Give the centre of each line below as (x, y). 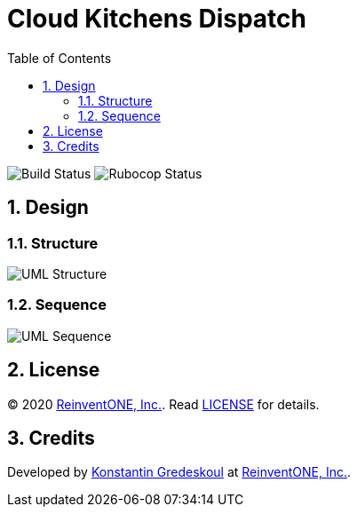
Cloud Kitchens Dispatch (157, 19)
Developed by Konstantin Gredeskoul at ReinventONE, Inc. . (179, 472)
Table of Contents (59, 58)
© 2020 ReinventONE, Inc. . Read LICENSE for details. (163, 404)
